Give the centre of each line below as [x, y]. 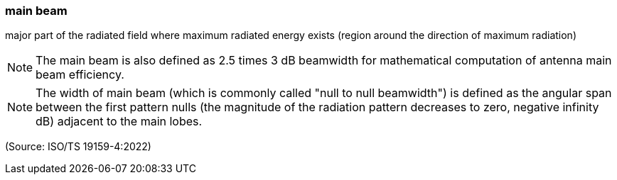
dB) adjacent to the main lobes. [119, 122]
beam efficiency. [80, 75]
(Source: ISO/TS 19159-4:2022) [78, 147]
